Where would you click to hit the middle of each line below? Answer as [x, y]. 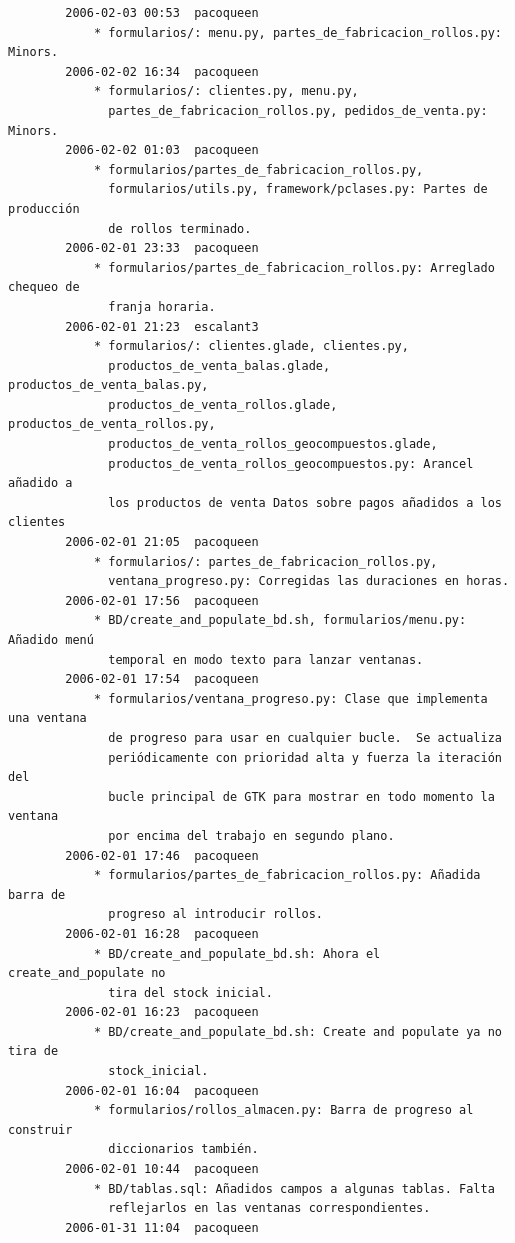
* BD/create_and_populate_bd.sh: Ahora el [237, 953]
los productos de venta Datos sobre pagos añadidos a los [305, 502]
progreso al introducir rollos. [215, 914]
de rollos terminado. [180, 228]
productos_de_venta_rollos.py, [112, 424]
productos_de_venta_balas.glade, [219, 365]
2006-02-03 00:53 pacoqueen [162, 13]
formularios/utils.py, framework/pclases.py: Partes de [298, 189]
